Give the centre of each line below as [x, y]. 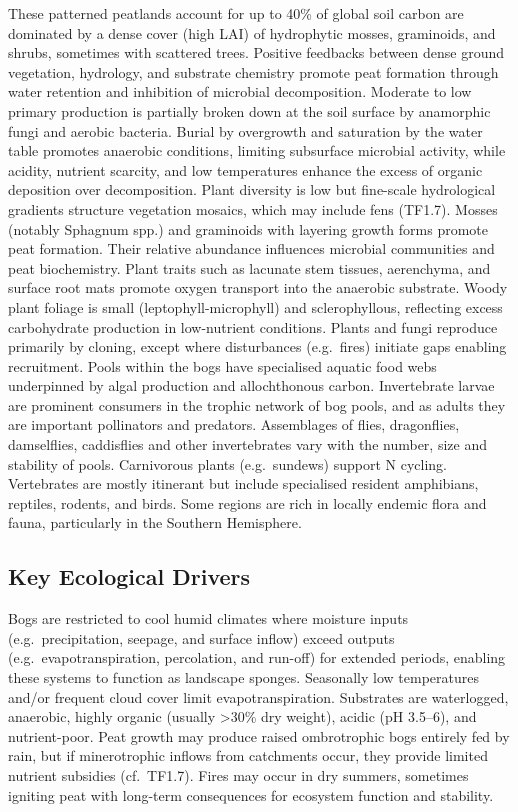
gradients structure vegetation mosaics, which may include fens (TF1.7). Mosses [253, 208]
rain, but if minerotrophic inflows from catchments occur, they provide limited [248, 755]
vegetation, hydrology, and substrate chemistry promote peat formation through [253, 71]
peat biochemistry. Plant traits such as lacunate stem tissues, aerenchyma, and [249, 267]
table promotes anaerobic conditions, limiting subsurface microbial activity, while [257, 150]
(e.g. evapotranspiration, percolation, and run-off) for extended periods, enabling [257, 657]
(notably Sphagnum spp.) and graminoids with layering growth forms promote [248, 228]
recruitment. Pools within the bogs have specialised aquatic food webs [222, 365]
